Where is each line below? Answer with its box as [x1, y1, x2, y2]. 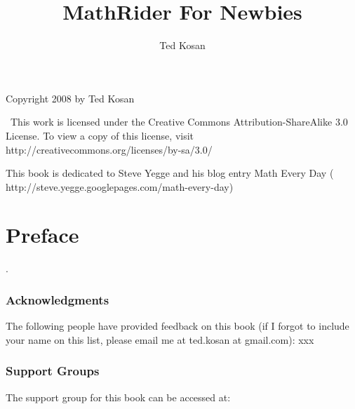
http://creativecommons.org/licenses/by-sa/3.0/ [6, 142, 213, 156]
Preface [6, 220, 79, 249]
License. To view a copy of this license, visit [6, 128, 194, 142]
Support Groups [6, 362, 100, 380]
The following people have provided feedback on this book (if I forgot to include [6, 319, 349, 333]
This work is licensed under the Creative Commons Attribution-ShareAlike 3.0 [10, 114, 348, 129]
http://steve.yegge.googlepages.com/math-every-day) [6, 179, 234, 194]
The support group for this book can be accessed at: [6, 389, 231, 404]
